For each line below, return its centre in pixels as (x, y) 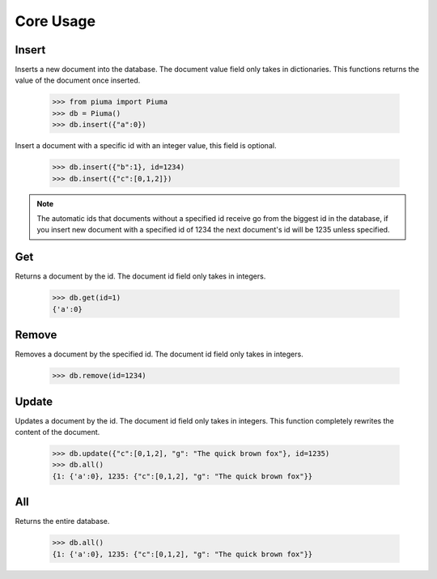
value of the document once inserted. (78, 80)
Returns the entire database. (62, 522)
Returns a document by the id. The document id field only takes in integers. (140, 276)
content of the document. (57, 432)
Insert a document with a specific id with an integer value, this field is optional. (146, 146)
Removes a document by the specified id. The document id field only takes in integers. (159, 354)
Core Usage (55, 21)
